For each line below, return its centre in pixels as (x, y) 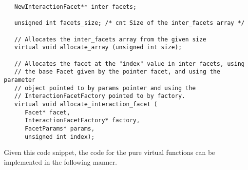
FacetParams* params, (60, 128)
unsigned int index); (60, 137)
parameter (20, 80)
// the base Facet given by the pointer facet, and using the (117, 72)
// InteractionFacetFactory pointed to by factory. (100, 96)
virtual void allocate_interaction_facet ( (86, 104)
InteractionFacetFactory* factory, (82, 121)
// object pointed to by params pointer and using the (105, 88)
